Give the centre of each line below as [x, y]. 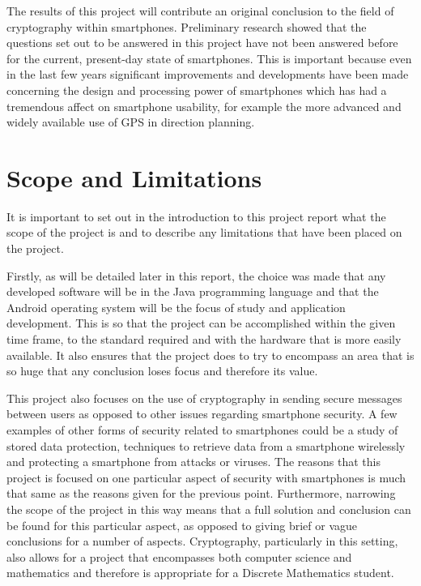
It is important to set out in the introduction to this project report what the [196, 216]
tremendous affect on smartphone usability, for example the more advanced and [204, 106]
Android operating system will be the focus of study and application [176, 307]
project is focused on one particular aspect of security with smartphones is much [206, 477]
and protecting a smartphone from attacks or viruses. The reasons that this [193, 462]
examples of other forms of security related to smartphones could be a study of [202, 430]
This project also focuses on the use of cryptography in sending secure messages [204, 398]
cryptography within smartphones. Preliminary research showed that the [187, 26]
